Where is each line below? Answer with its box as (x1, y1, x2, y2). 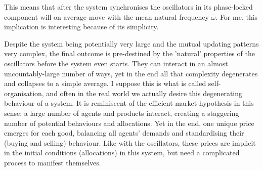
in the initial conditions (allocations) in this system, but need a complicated (4, 147, 240, 158)
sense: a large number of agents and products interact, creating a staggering (4, 107, 239, 118)
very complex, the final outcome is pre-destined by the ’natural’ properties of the (4, 48, 255, 59)
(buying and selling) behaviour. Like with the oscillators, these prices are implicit (4, 137, 256, 148)
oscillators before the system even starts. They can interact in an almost (4, 58, 228, 68)
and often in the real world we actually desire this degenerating (46, 88, 243, 98)
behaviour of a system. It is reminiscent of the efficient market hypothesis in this (4, 98, 254, 108)
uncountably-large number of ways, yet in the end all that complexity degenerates (4, 68, 258, 78)
